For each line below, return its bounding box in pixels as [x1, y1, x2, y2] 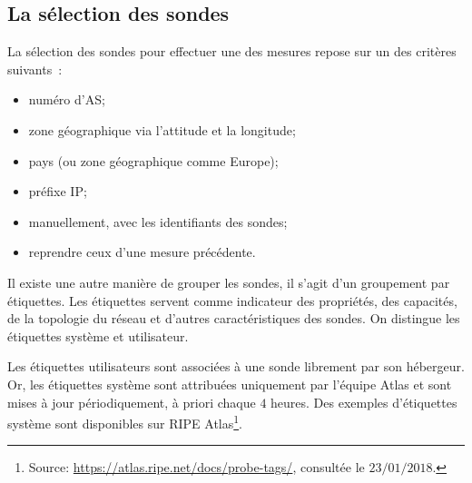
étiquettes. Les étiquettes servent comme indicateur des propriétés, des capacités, [7, 291, 457, 310]
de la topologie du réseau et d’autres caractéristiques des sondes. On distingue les [7, 309, 460, 328]
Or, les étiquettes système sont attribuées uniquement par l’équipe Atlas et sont [7, 374, 452, 393]
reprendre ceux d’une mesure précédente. [28, 242, 256, 261]
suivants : [7, 59, 63, 78]
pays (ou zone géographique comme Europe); [28, 151, 279, 170]
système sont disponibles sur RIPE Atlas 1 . [7, 411, 243, 432]
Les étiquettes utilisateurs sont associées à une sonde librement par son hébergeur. [7, 357, 465, 376]
